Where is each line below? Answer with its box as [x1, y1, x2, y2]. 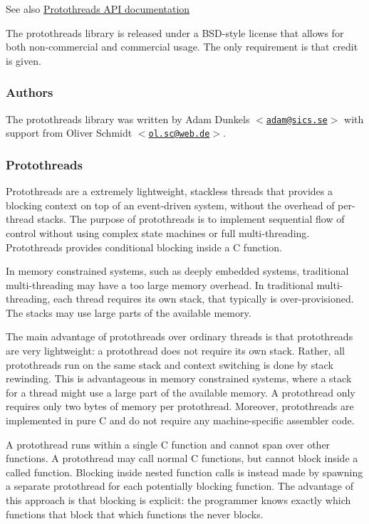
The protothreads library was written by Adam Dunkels [6, 111, 250, 126]
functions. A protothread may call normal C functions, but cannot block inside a [6, 451, 358, 466]
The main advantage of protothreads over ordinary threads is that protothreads [6, 329, 353, 344]
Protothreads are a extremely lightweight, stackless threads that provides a [6, 184, 333, 199]
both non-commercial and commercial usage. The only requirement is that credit [6, 39, 358, 54]
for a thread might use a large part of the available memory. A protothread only [6, 384, 355, 399]
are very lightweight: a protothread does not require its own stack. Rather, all [6, 343, 345, 358]
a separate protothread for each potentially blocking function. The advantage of [6, 478, 353, 493]
